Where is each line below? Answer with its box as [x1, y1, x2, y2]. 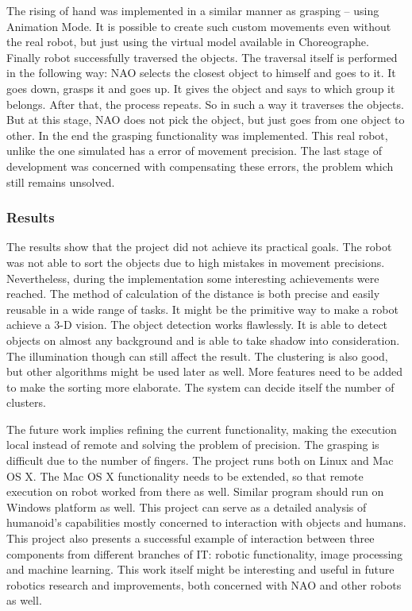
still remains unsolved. [6, 173, 115, 190]
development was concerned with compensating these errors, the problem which [6, 157, 394, 174]
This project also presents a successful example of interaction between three [6, 530, 375, 547]
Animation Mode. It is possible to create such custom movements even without [6, 17, 391, 34]
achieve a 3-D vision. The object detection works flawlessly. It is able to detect [6, 316, 388, 333]
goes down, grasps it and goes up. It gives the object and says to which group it [6, 79, 395, 96]
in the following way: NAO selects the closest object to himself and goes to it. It [6, 64, 396, 81]
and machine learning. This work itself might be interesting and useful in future [6, 561, 395, 578]
